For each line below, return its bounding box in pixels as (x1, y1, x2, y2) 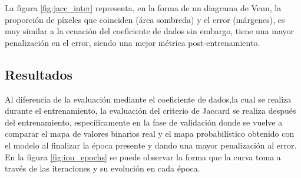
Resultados (5, 65, 72, 83)
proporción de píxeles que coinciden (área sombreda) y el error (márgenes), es (5, 13, 285, 25)
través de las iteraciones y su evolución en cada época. (5, 162, 200, 174)
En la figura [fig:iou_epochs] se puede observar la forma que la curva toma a (5, 150, 281, 163)
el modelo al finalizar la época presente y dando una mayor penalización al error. (5, 139, 297, 151)
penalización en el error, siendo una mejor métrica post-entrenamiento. (5, 36, 260, 48)
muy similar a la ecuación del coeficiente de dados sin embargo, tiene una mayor (5, 25, 295, 37)
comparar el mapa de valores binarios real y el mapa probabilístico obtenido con (5, 127, 295, 140)
